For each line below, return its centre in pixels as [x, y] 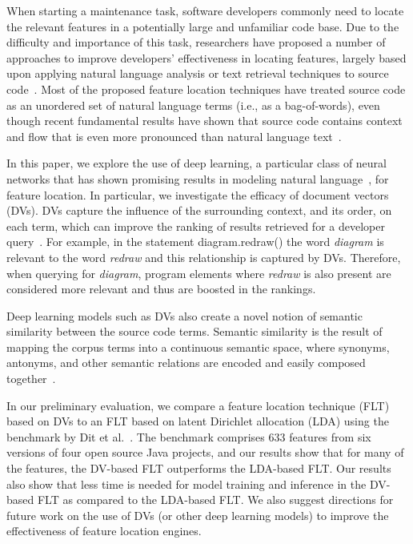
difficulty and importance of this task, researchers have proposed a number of [196, 42]
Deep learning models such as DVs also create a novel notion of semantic [184, 315]
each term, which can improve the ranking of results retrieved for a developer [196, 226]
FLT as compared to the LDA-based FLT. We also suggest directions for [215, 500]
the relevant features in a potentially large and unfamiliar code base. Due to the [203, 26]
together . [31, 379]
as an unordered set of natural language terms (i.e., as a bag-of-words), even [193, 105]
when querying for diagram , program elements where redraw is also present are [199, 273]
